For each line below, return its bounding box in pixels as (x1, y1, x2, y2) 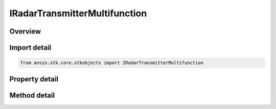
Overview (9, 27, 41, 36)
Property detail (9, 74, 59, 84)
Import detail (9, 43, 51, 52)
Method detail (9, 91, 55, 99)
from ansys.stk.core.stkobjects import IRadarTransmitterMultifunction (20, 60, 204, 66)
